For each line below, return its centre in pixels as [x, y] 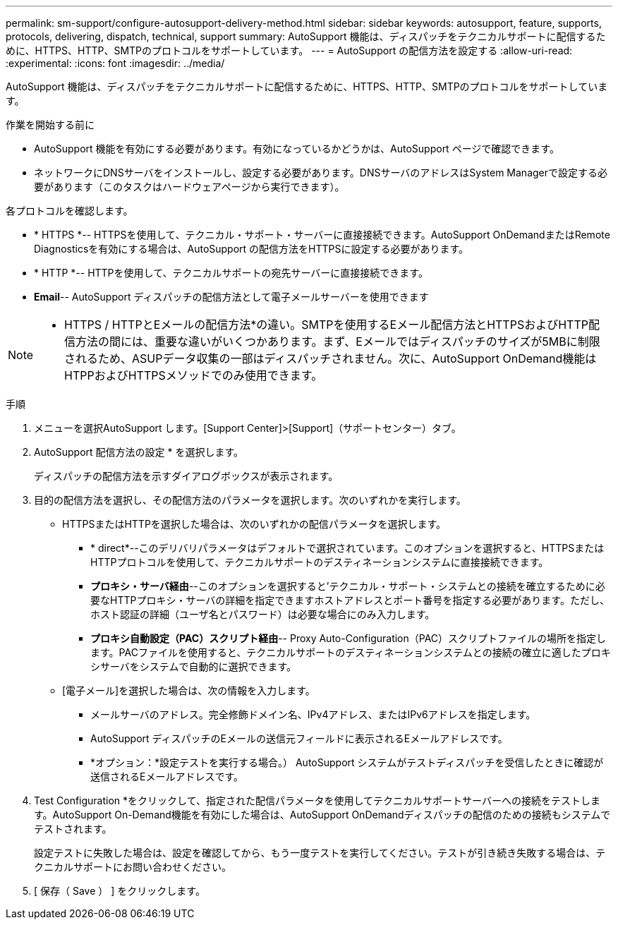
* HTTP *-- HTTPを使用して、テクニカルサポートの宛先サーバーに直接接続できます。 [231, 273]
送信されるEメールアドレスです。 [167, 776]
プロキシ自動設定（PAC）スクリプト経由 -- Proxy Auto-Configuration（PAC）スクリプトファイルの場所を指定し [349, 638]
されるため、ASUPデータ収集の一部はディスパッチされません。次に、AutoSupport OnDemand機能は [331, 358]
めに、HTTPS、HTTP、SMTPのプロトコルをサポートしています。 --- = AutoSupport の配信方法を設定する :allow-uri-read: [289, 50]
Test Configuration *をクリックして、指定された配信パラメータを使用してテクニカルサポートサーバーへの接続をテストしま [317, 800]
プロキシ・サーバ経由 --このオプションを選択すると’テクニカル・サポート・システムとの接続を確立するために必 [348, 586]
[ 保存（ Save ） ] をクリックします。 [120, 891]
